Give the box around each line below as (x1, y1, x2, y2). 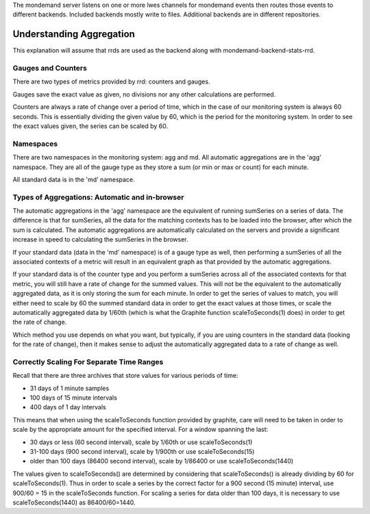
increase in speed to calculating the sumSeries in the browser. (12, 235, 188, 244)
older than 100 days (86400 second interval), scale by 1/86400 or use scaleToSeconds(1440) (29, 457, 294, 465)
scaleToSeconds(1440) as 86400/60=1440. (12, 498, 136, 506)
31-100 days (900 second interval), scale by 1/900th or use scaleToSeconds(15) (29, 448, 255, 456)
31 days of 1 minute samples (29, 384, 110, 392)
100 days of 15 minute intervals (29, 394, 118, 402)
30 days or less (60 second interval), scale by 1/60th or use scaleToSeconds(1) (29, 438, 253, 446)
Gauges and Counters (12, 64, 87, 73)
